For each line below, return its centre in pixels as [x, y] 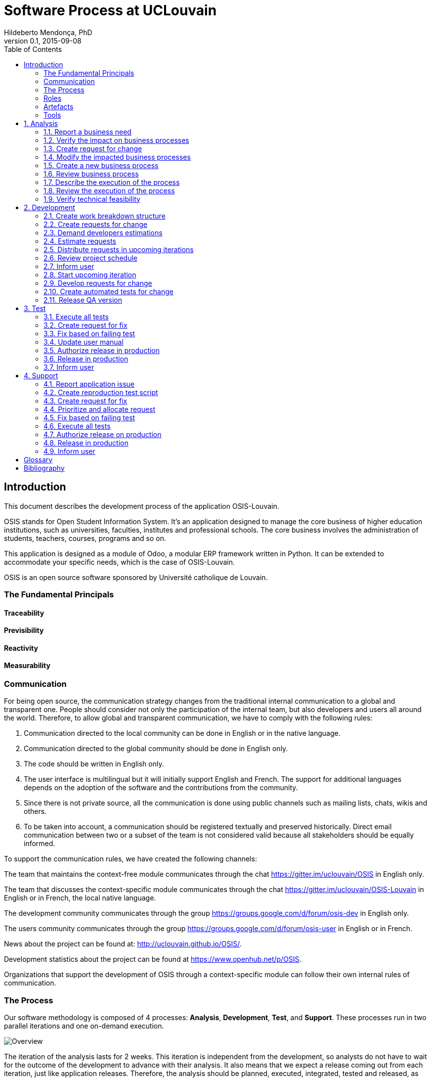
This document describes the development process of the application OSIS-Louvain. [142, 506]
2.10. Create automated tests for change [108, 291]
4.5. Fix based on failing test [89, 417]
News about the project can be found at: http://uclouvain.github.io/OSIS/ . [123, 944]
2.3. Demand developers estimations [103, 232]
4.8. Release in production [86, 443]
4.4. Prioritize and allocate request [100, 409]
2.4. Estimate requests [80, 241]
